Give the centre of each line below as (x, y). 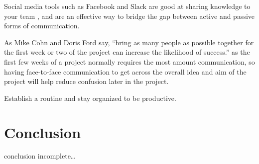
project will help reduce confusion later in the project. (86, 81)
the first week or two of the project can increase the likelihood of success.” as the (127, 52)
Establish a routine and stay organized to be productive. (90, 98)
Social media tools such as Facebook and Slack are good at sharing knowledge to (127, 6)
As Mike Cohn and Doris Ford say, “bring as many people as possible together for (129, 42)
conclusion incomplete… (40, 156)
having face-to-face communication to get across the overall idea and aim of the (125, 71)
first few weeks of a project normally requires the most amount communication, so (129, 61)
